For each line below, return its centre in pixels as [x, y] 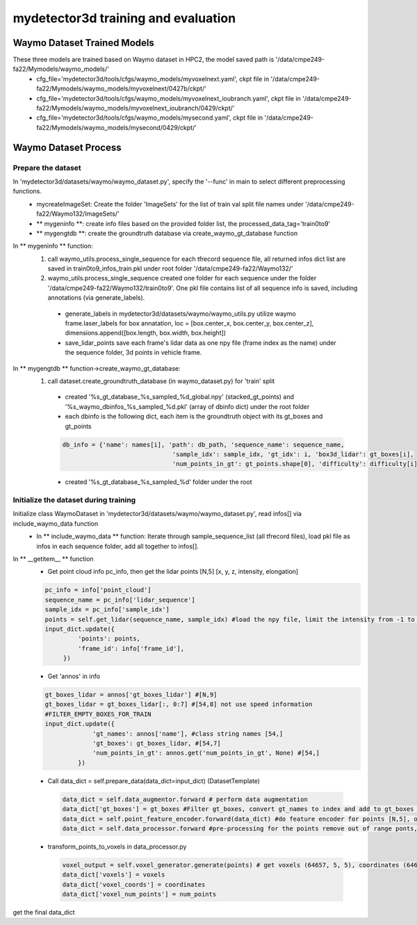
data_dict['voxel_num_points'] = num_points [139, 894]
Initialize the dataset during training [74, 500]
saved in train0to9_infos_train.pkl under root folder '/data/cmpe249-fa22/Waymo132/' [170, 268]
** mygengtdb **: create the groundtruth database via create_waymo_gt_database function [167, 233]
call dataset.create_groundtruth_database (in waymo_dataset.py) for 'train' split [161, 381]
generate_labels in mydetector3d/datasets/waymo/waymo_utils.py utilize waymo [180, 314]
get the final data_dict [44, 912]
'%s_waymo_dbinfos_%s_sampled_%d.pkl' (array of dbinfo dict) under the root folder [187, 406]
